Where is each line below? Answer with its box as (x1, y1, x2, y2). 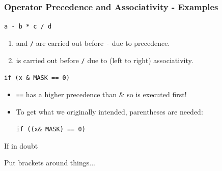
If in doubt (4, 140, 38, 151)
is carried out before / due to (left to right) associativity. (16, 54, 193, 65)
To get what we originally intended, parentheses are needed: (16, 106, 203, 117)
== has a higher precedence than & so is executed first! (16, 89, 187, 99)
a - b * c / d (4, 23, 52, 31)
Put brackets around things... (4, 157, 95, 168)
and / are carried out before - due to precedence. (16, 37, 170, 48)
